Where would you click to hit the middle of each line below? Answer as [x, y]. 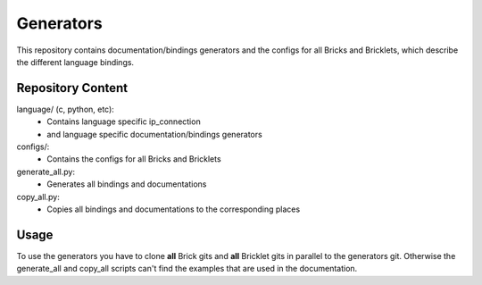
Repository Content [72, 88]
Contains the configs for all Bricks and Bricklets [134, 159]
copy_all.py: [38, 197]
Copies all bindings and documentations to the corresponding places [174, 209]
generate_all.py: [46, 172]
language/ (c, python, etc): [66, 109]
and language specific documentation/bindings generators [154, 134]
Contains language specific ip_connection [124, 122]
